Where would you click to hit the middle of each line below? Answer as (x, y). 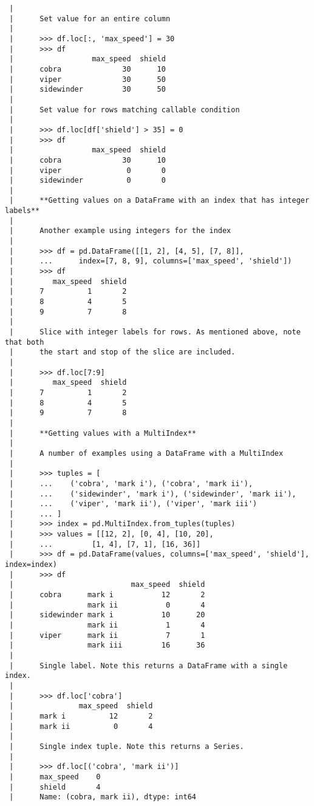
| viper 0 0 (87, 170)
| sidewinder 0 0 (87, 181)
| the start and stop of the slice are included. (122, 352)
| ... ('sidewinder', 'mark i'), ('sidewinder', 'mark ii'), (153, 494)
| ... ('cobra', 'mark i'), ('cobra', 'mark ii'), (131, 483)
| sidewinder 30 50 (87, 90)
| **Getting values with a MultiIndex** (103, 433)
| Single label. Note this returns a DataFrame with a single (148, 665)
